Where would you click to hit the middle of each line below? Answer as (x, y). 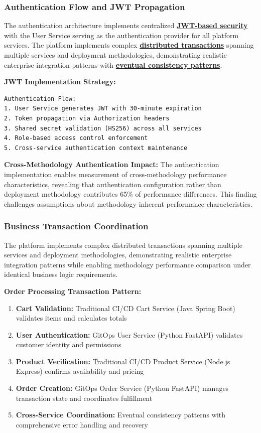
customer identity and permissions (69, 344)
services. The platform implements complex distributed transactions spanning (129, 45)
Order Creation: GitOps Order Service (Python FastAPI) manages (122, 388)
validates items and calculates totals (71, 318)
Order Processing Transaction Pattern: (73, 291)
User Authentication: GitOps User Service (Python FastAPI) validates (129, 334)
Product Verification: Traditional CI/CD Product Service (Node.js (123, 361)
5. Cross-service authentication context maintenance (96, 148)
